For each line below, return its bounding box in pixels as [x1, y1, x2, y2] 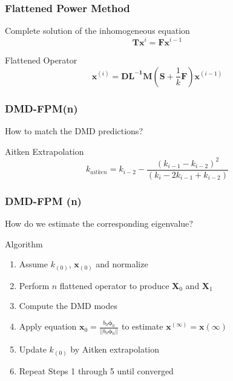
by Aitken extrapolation [70, 343, 160, 356]
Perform [19, 279, 50, 291]
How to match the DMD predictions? [5, 125, 143, 137]
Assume [19, 258, 48, 270]
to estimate [121, 320, 163, 333]
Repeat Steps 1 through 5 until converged [19, 364, 174, 377]
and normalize [96, 258, 148, 270]
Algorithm [5, 237, 43, 250]
